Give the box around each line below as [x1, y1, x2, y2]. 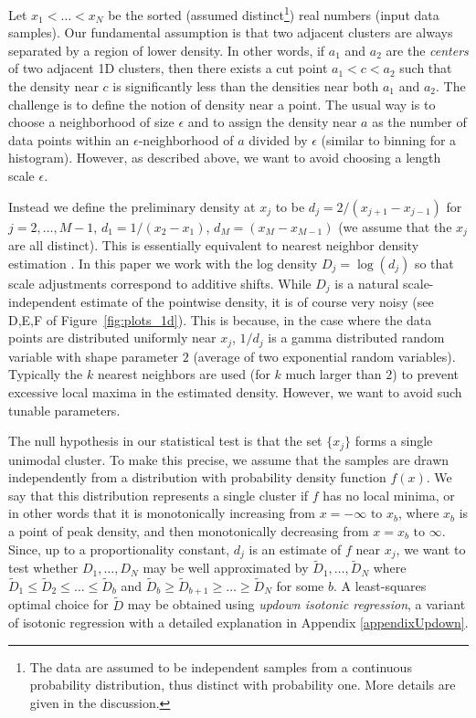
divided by [249, 130, 308, 149]
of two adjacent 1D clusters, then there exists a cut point [8, 58, 328, 78]
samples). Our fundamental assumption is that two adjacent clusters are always [8, 23, 453, 42]
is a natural [334, 273, 399, 292]
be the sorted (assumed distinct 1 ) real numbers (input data [108, 3, 439, 24]
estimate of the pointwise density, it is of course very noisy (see [80, 292, 434, 311]
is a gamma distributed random [268, 328, 445, 347]
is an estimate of [249, 539, 342, 558]
